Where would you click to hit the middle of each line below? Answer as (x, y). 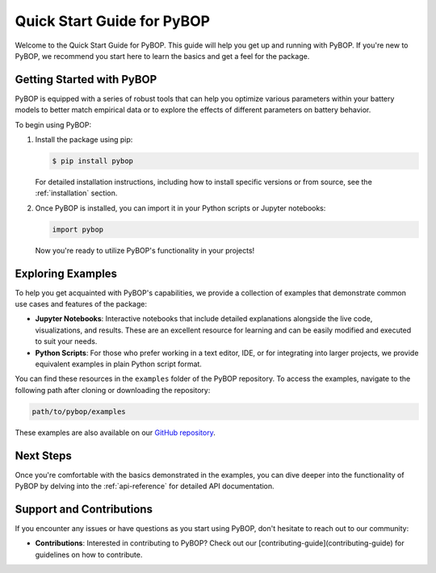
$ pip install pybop (92, 161)
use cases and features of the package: (81, 304)
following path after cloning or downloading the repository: (113, 390)
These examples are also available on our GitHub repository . (115, 433)
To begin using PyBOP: (53, 124)
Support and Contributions (84, 509)
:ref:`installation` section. (76, 193)
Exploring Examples (66, 273)
